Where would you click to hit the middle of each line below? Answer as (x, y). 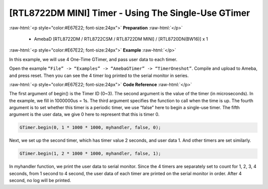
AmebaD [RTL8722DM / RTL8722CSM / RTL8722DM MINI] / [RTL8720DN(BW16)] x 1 (121, 39)
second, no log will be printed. (40, 181)
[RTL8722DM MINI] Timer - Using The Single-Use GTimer (130, 13)
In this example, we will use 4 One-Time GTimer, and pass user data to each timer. (93, 59)
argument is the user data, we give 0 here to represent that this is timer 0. (84, 115)
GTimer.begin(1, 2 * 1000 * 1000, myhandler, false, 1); (90, 154)
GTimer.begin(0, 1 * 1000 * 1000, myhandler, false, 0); (90, 127)
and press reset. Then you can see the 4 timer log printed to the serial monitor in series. (99, 75)
